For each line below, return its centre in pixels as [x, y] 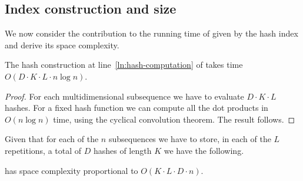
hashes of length [122, 150]
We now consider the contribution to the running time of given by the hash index [151, 33]
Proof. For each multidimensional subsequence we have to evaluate [124, 96]
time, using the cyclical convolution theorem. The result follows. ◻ [174, 119]
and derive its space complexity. [62, 45]
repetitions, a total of [43, 150]
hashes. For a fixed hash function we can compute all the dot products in [136, 108]
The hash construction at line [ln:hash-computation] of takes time [124, 65]
